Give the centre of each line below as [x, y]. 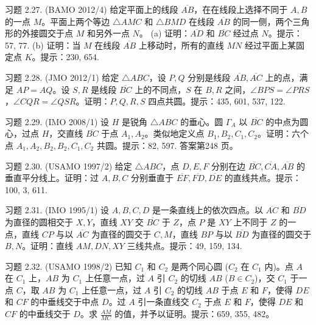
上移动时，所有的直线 [181, 45]
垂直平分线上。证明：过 [52, 178]
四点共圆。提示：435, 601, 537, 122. [217, 101]
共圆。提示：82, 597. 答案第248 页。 [167, 145]
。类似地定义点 [174, 133]
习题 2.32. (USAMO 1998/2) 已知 [68, 266]
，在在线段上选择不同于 [241, 9]
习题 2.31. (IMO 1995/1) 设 [57, 210]
